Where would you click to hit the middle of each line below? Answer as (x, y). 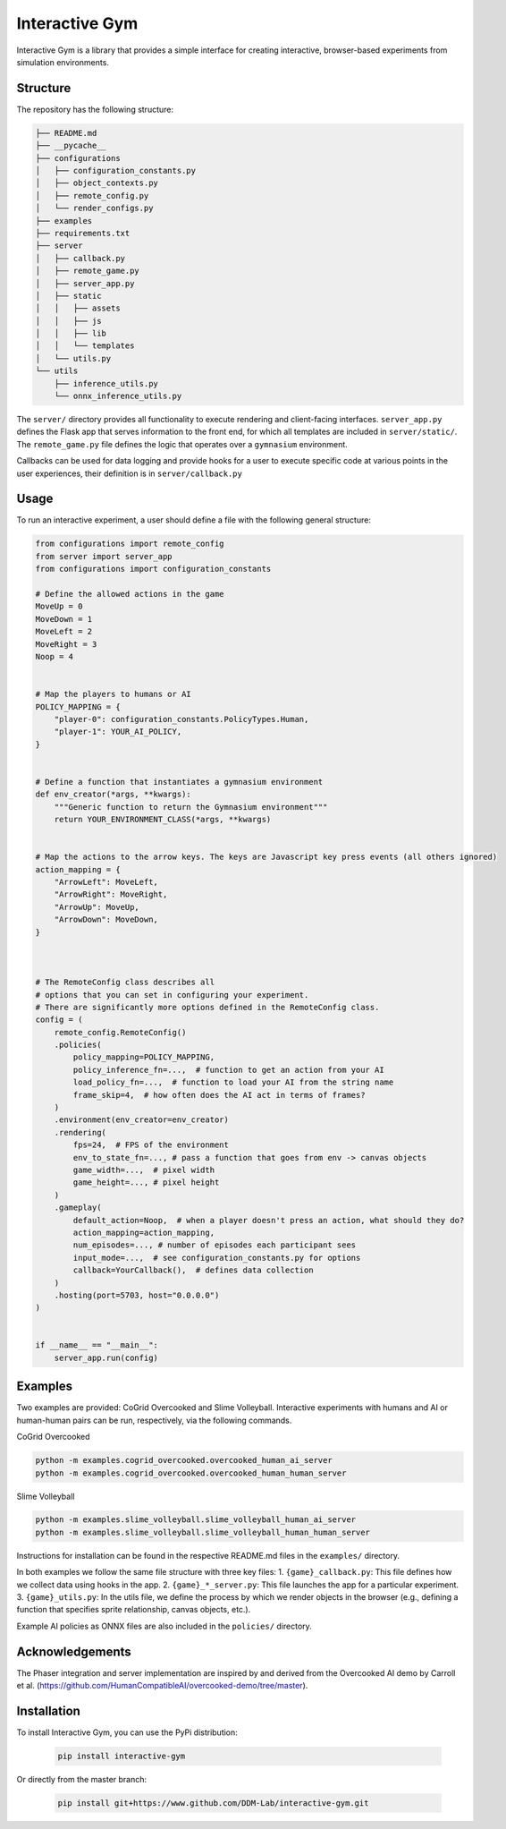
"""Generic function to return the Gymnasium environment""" (191, 807)
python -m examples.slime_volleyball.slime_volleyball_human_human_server (203, 1532)
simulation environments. (63, 62)
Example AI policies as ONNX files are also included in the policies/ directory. (164, 1626)
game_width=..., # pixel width (143, 1170)
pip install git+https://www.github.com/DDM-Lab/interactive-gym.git (213, 1803)
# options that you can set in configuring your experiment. (172, 995)
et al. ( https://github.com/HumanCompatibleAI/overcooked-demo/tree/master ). (162, 1686)
